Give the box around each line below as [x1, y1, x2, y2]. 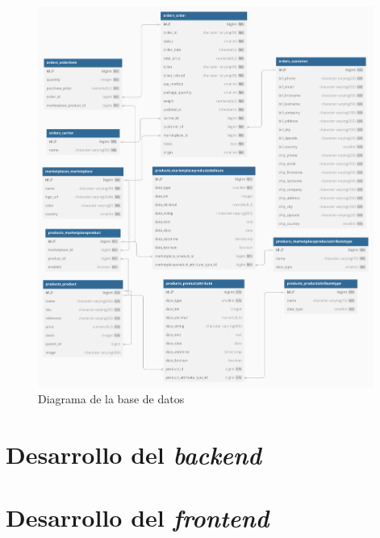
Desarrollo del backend [6, 437, 261, 471]
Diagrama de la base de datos [38, 390, 185, 407]
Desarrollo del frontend [6, 500, 269, 534]
